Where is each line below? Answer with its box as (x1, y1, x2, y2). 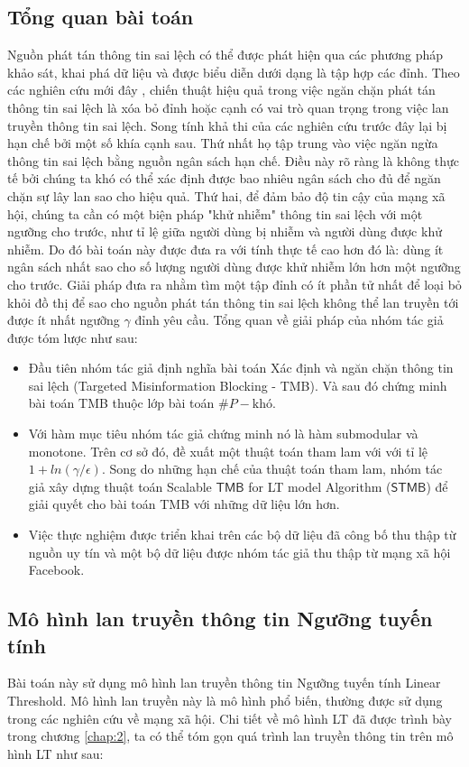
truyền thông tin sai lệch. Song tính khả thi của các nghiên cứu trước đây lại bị (7, 116, 447, 134)
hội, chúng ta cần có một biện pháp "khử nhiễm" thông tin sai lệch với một (7, 204, 423, 223)
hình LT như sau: (7, 744, 104, 762)
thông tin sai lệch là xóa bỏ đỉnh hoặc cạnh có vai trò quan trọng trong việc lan (7, 97, 449, 116)
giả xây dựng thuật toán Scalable (28, 476, 212, 495)
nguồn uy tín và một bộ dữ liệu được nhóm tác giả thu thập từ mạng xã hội (28, 542, 451, 561)
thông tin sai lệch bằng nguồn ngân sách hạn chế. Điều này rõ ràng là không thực (7, 151, 459, 170)
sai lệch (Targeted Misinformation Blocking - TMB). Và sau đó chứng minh (28, 375, 447, 394)
